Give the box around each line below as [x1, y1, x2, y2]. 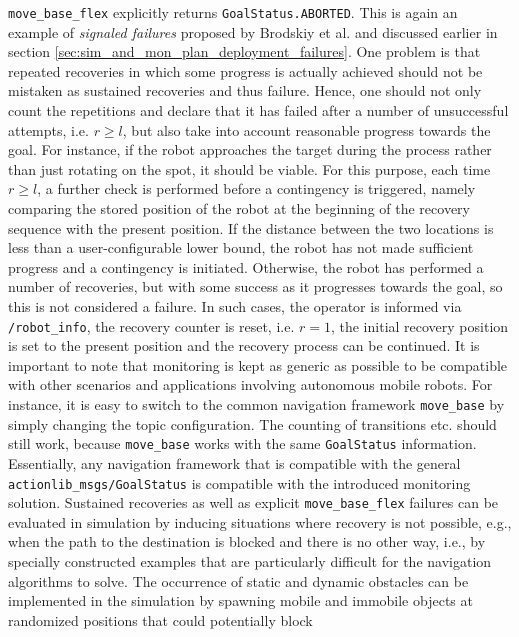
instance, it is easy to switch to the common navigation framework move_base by [8, 394, 505, 414]
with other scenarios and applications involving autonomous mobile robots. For [8, 374, 493, 395]
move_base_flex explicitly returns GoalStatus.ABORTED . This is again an [8, 2, 458, 22]
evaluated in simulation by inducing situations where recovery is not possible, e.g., [8, 511, 512, 532]
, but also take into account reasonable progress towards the [122, 119, 491, 140]
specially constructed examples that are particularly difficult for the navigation [8, 551, 492, 571]
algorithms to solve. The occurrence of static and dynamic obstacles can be [8, 570, 469, 591]
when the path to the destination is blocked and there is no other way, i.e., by [8, 531, 486, 552]
